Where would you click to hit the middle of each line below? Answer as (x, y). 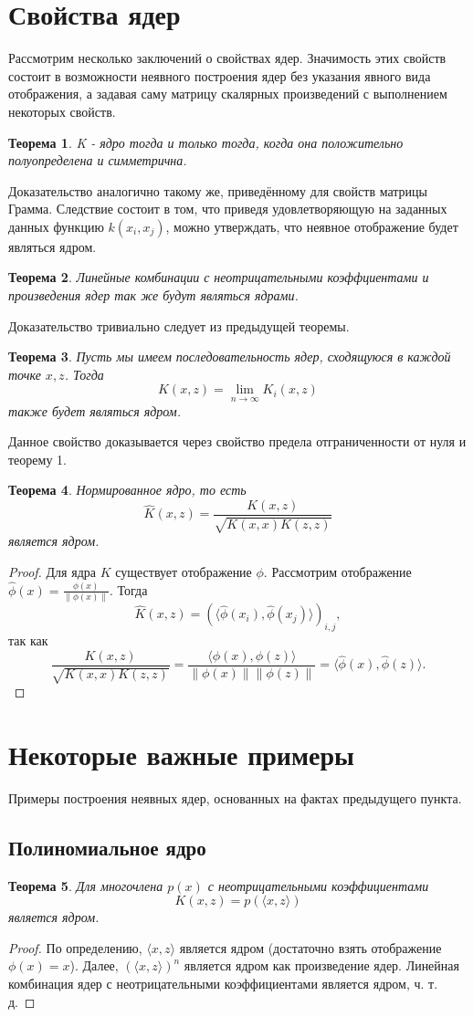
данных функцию (56, 226)
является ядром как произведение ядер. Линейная (321, 965)
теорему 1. (37, 459)
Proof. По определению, (75, 947)
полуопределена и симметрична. (98, 160)
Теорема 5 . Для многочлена (86, 885)
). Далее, (94, 965)
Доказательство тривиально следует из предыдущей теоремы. (179, 325)
